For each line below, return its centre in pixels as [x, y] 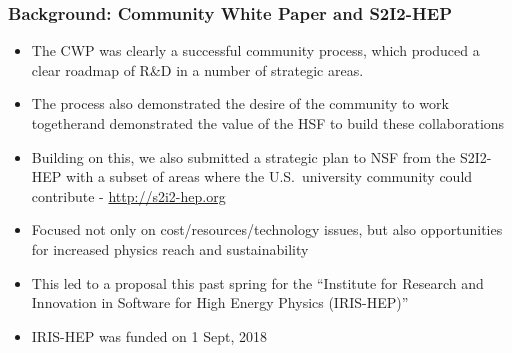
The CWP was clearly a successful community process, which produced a [255, 50]
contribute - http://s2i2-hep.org [128, 195]
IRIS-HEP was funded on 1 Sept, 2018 [149, 335]
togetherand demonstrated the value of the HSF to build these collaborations [268, 123]
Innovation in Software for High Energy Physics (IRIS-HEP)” [220, 302]
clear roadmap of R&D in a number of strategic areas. [197, 69]
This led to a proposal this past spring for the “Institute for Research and [257, 282]
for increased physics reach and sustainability [170, 248]
